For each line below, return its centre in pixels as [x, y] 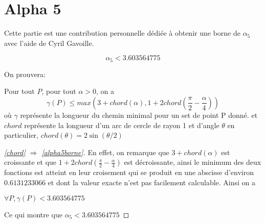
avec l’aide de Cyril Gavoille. [49, 43]
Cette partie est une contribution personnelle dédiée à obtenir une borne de [122, 33]
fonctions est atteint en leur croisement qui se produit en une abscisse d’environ [129, 172]
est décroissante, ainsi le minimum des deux [193, 162]
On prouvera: [25, 74]
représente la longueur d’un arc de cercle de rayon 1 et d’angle [122, 125]
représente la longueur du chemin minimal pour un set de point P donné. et [139, 115]
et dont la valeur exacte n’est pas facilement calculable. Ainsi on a [152, 182]
